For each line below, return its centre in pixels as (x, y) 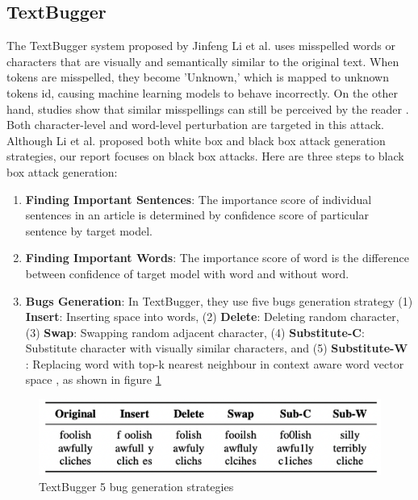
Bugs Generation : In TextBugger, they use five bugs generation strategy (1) (219, 300)
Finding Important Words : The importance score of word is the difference (217, 258)
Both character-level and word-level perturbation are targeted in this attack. (195, 125)
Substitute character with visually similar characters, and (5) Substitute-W (217, 348)
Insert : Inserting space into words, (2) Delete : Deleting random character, (212, 317)
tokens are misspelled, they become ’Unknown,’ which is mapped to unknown (198, 77)
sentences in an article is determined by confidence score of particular (197, 215)
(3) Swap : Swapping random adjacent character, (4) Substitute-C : (195, 332)
